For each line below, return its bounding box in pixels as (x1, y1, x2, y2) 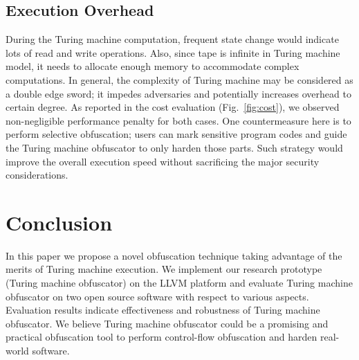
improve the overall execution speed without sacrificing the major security (6, 154, 320, 168)
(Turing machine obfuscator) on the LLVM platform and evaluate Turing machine (6, 276, 353, 290)
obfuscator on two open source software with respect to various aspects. (6, 289, 309, 303)
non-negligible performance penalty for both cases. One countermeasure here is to (6, 113, 351, 127)
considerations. (6, 168, 68, 182)
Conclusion (6, 208, 113, 236)
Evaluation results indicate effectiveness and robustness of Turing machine (6, 303, 320, 317)
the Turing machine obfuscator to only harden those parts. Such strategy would (6, 140, 343, 154)
